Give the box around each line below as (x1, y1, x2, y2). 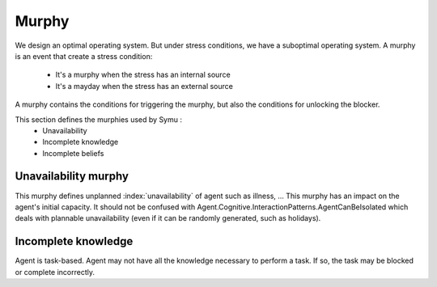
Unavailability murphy (15, 170, 129, 184)
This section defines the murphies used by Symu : (15, 114, 182, 125)
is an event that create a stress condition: (15, 51, 153, 61)
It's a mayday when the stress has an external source (55, 81, 234, 91)
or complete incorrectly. (15, 267, 95, 276)
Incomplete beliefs (42, 148, 104, 158)
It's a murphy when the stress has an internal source (55, 70, 231, 80)
